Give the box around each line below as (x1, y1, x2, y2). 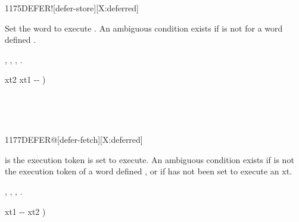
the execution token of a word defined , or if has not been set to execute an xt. (5, 165, 292, 177)
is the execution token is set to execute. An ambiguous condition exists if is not (5, 153, 294, 165)
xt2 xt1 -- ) (5, 73, 46, 86)
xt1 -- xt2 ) (5, 205, 46, 217)
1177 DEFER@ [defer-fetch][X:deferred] (5, 133, 143, 146)
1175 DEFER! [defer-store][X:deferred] (5, 2, 139, 14)
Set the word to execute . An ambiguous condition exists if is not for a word (5, 21, 283, 34)
